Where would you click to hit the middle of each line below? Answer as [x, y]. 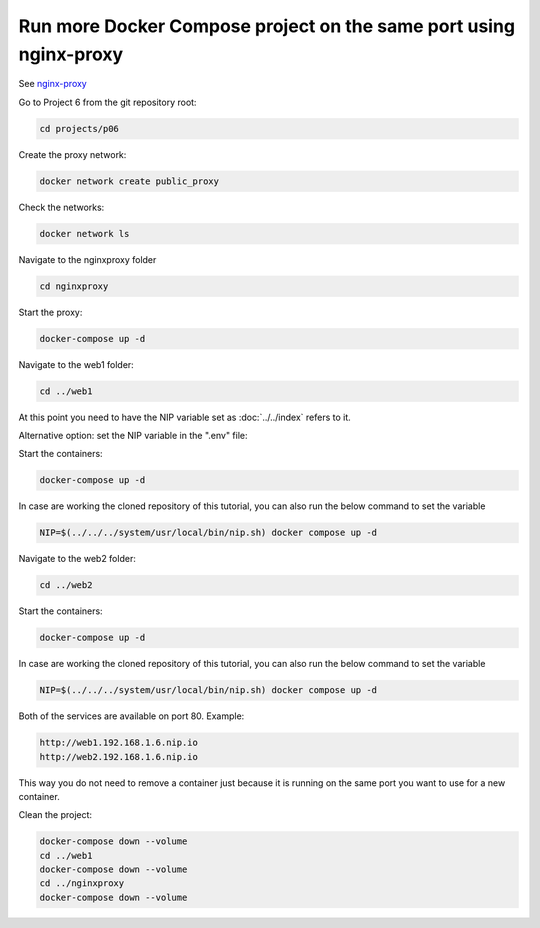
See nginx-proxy [52, 84]
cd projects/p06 [79, 128]
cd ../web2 [66, 585]
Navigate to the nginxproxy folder [87, 259]
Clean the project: [55, 815]
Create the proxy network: [72, 154]
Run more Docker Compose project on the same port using [266, 26]
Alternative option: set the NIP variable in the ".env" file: [133, 435]
